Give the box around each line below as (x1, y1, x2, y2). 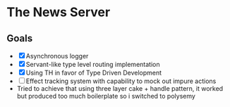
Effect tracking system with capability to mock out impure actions (25, 77, 217, 85)
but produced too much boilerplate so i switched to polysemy (16, 92, 195, 100)
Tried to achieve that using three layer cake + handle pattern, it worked (16, 84, 224, 92)
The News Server (6, 4, 111, 20)
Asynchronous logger (25, 52, 89, 60)
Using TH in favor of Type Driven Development (25, 68, 162, 77)
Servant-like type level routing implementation (25, 61, 160, 68)
